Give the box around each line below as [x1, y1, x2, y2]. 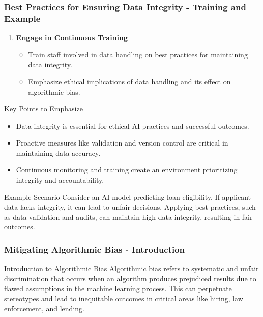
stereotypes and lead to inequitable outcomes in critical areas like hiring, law [4, 293, 243, 304]
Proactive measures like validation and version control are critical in [16, 137, 228, 148]
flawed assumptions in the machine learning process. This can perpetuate [4, 283, 232, 294]
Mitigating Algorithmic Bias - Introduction [4, 243, 185, 255]
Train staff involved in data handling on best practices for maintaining [28, 49, 248, 60]
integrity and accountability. [16, 175, 104, 185]
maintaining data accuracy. [16, 147, 101, 158]
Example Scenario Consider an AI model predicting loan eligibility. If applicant [4, 191, 251, 202]
